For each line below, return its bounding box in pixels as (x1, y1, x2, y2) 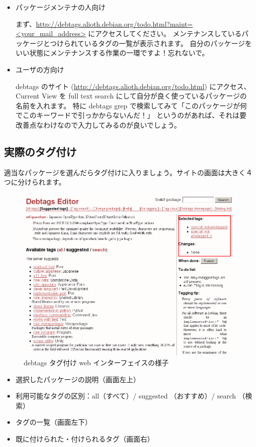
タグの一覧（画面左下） (15, 417, 92, 427)
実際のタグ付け (4, 144, 77, 159)
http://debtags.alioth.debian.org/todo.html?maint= (36, 18, 193, 29)
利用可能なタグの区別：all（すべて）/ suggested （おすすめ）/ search (15, 391, 236, 401)
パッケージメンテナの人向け (15, 2, 106, 12)
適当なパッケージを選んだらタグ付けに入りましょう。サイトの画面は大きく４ (4, 167, 253, 177)
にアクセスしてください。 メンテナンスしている (88, 28, 242, 39)
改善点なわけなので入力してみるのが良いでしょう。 (15, 119, 181, 130)
